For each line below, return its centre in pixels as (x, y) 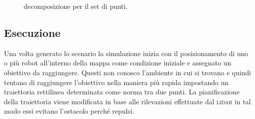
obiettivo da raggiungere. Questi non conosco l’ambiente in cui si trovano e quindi (127, 72)
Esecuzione (32, 32)
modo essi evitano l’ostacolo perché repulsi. (69, 111)
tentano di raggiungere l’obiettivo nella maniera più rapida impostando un (116, 82)
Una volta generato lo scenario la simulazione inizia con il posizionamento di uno (126, 53)
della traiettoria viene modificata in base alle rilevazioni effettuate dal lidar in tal (127, 101)
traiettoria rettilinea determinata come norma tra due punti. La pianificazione (122, 92)
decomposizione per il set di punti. (76, 6)
